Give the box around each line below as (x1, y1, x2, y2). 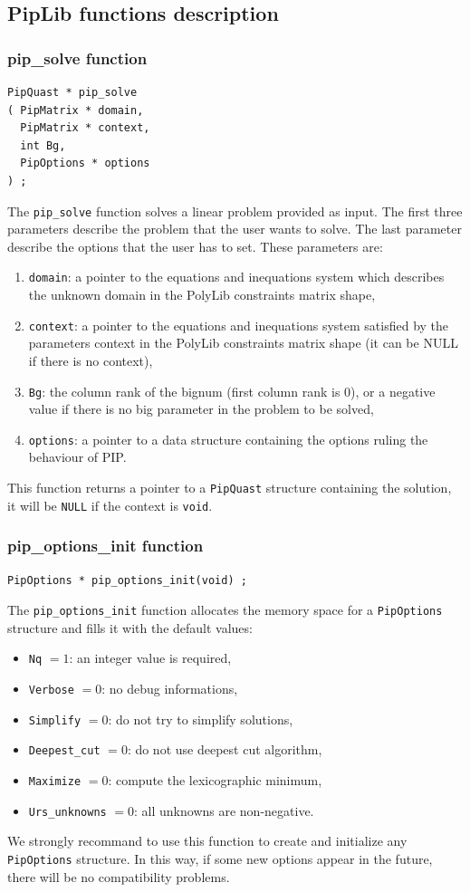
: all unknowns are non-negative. (134, 801, 314, 820)
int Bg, (20, 139, 66, 152)
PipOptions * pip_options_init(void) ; (7, 573, 247, 587)
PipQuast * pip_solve (7, 86, 138, 99)
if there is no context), (28, 350, 153, 369)
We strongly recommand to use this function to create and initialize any (7, 831, 408, 850)
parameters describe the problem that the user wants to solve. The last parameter (7, 219, 462, 238)
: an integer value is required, (69, 648, 232, 667)
